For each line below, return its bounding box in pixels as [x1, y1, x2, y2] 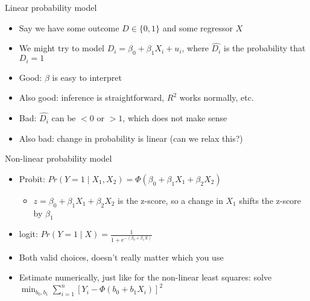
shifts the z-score [239, 194, 302, 206]
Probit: [19, 172, 45, 185]
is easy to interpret [52, 71, 122, 83]
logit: [19, 227, 38, 240]
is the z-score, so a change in [118, 194, 223, 206]
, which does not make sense [122, 112, 227, 124]
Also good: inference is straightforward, [19, 91, 165, 104]
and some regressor [162, 21, 233, 34]
